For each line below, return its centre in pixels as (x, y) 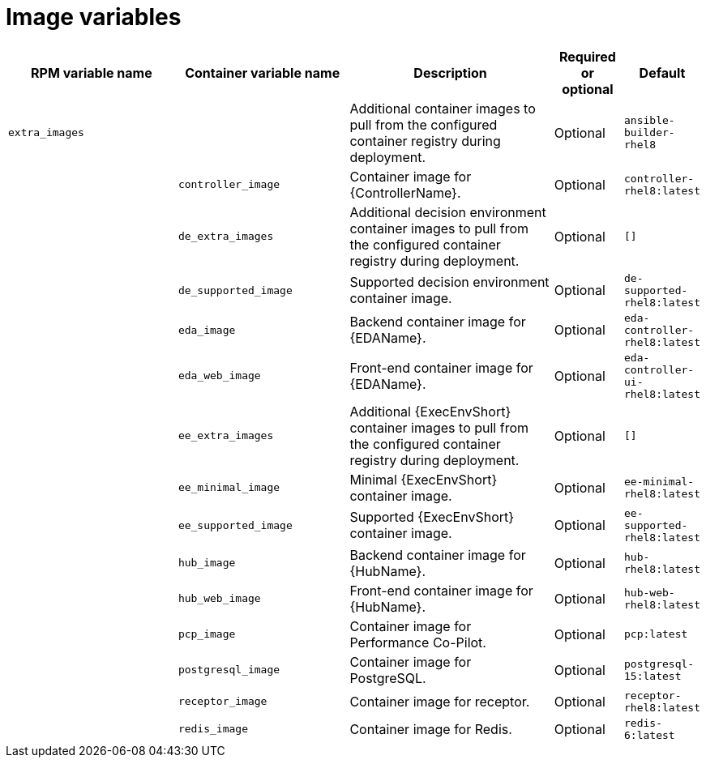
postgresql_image (229, 670)
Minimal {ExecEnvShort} (424, 479)
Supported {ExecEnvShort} (432, 517)
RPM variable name (92, 73)
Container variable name (263, 73)
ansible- (650, 121)
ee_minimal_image (229, 488)
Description (450, 73)
